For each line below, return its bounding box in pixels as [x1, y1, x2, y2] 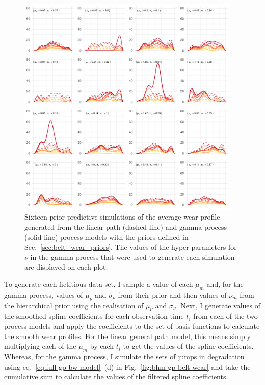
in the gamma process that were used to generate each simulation [30, 251, 235, 262]
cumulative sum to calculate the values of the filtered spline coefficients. [4, 371, 228, 382]
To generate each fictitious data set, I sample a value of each [4, 278, 193, 289]
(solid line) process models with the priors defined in [24, 231, 189, 242]
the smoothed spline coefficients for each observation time [4, 310, 184, 321]
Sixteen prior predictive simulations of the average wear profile [24, 211, 220, 222]
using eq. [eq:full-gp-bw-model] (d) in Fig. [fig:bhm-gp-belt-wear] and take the [4, 361, 251, 372]
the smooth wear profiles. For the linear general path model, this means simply [4, 330, 251, 341]
